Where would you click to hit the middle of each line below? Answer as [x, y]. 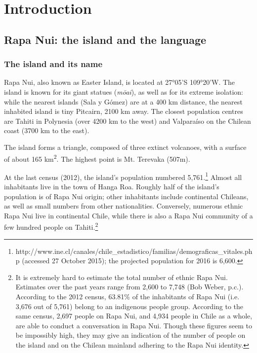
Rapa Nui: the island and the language [105, 39]
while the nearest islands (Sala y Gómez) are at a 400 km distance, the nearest [123, 101]
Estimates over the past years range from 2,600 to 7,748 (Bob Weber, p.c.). [129, 287]
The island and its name [53, 64]
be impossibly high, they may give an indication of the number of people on [130, 335]
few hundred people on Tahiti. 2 [51, 226]
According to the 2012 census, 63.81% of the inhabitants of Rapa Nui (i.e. [128, 297]
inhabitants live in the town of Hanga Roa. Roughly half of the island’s [112, 187]
